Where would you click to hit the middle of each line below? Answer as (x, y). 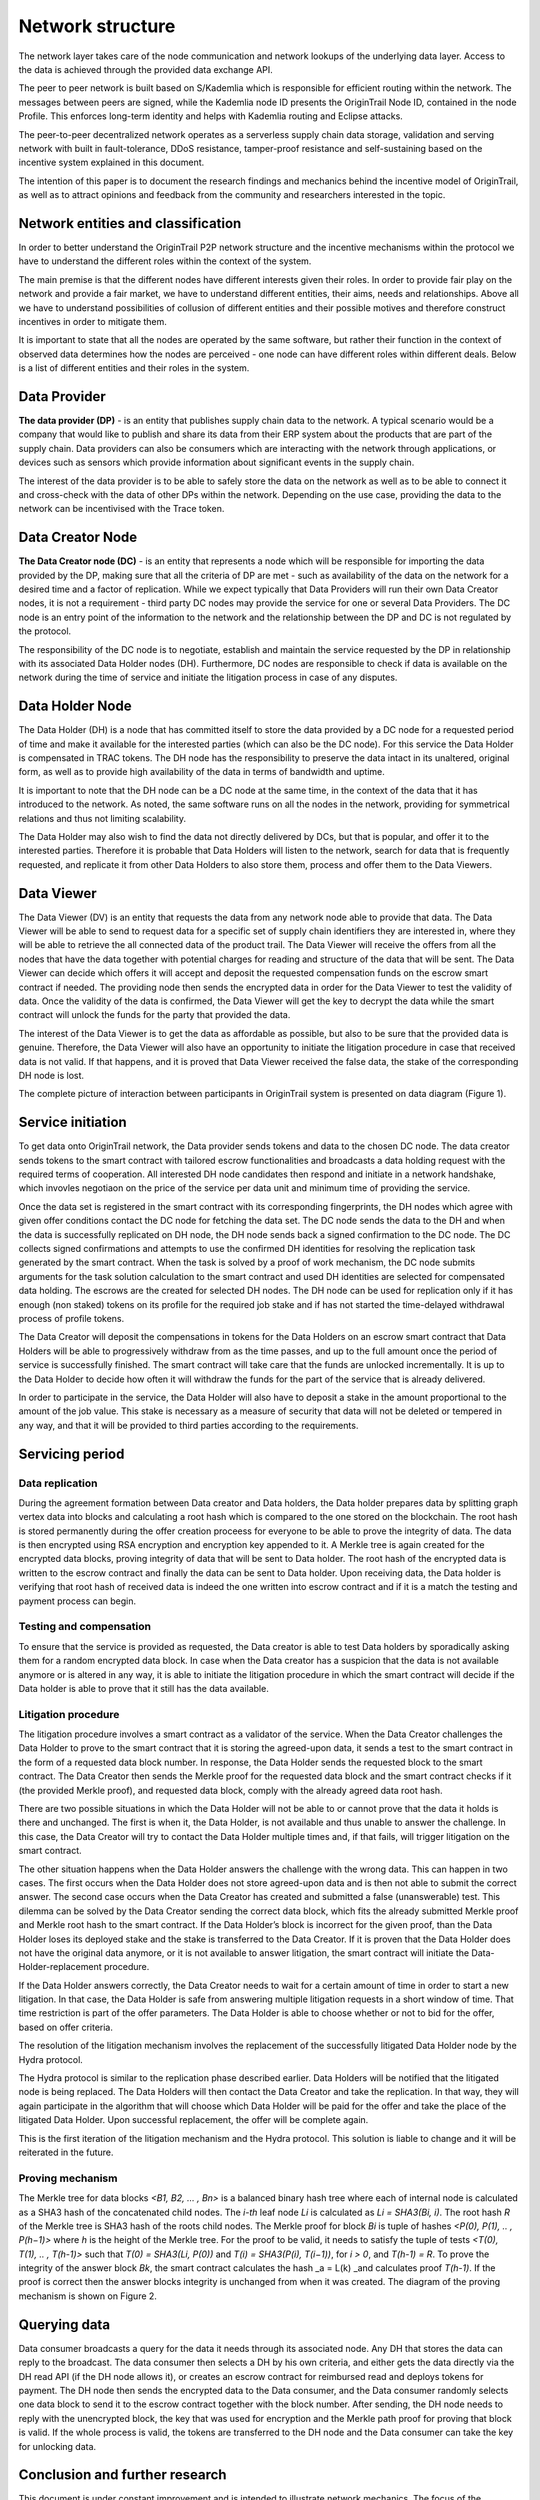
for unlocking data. (57, 2446)
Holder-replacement (60, 1967)
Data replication (58, 1483)
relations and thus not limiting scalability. (102, 818)
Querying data (64, 2324)
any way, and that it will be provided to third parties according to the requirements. (188, 1425)
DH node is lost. (51, 1075)
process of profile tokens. (71, 1318)
